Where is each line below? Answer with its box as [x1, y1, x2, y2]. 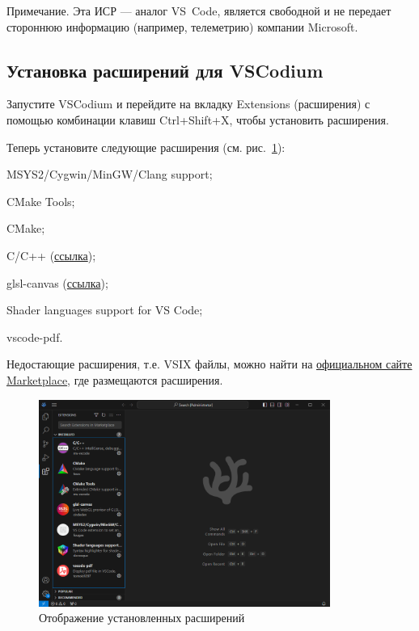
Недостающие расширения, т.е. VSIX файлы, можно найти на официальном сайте [6, 355, 413, 372]
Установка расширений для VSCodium [6, 57, 324, 82]
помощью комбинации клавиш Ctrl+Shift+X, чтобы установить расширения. [6, 111, 389, 128]
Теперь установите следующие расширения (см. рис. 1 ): [6, 138, 286, 155]
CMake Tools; [6, 192, 75, 209]
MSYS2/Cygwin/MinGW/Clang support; [6, 166, 213, 183]
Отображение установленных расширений [39, 609, 245, 626]
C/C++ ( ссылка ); [6, 246, 96, 263]
